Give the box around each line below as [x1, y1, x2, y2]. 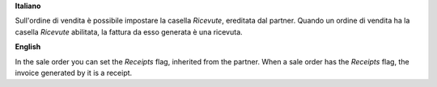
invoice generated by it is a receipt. [15, 68, 133, 77]
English [15, 42, 41, 52]
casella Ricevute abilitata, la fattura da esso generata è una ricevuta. [15, 27, 243, 36]
